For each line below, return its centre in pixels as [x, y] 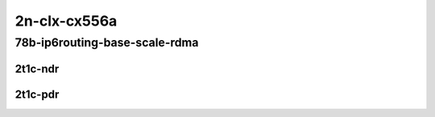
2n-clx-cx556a [66, 21]
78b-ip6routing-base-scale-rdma [107, 42]
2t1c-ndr [37, 69]
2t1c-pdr [37, 94]
